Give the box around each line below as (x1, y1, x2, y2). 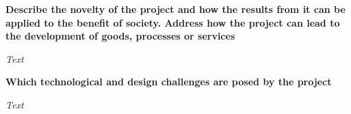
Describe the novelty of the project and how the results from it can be (5, 2, 346, 16)
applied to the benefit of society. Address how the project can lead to (5, 15, 340, 29)
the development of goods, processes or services (5, 29, 235, 43)
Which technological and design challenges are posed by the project (5, 74, 332, 89)
